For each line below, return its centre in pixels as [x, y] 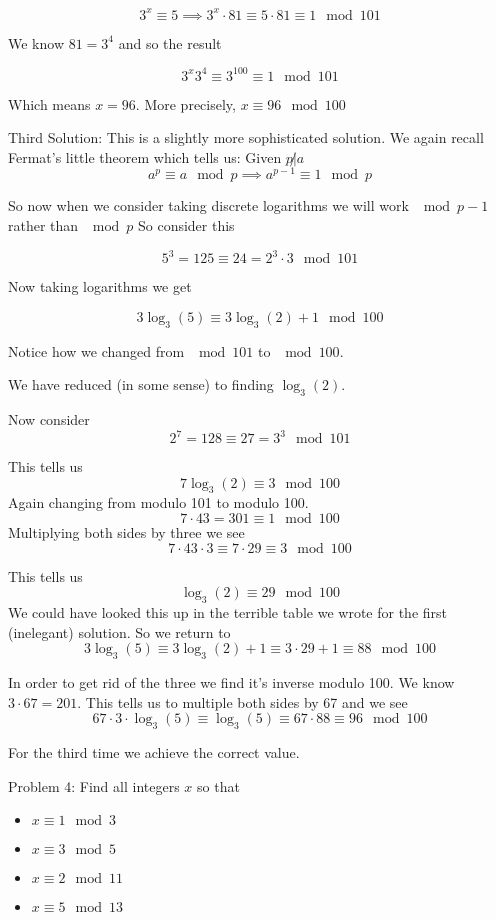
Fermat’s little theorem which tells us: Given [145, 156]
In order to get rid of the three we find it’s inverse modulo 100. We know [231, 681]
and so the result [170, 42]
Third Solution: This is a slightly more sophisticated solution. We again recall [246, 137]
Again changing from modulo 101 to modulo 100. [158, 502]
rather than [43, 225]
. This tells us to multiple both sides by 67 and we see [242, 701]
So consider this [186, 225]
